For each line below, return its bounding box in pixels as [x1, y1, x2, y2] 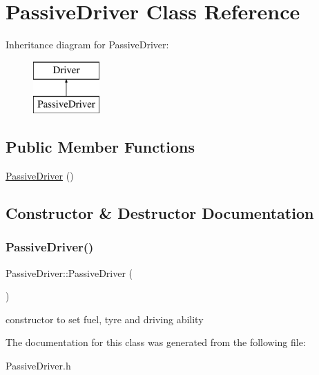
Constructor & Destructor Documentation [6, 202, 314, 224]
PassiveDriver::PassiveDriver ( [6, 265, 133, 280]
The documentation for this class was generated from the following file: [6, 335, 306, 349]
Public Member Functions [6, 136, 195, 157]
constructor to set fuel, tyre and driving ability [6, 311, 204, 326]
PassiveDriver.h [6, 358, 71, 373]
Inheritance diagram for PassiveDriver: [6, 37, 169, 52]
